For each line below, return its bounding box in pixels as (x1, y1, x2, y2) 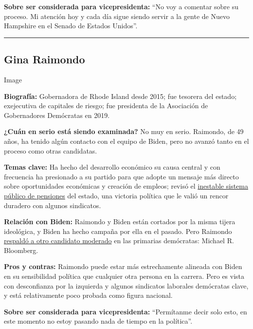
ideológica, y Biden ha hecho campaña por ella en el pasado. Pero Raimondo (4, 226, 232, 236)
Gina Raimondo (4, 52, 85, 67)
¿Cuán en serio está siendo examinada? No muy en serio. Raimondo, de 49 (4, 126, 244, 136)
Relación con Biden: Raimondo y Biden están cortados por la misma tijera (4, 216, 235, 227)
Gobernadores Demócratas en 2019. (4, 110, 110, 120)
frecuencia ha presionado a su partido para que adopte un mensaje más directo (4, 171, 239, 181)
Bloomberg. (4, 245, 38, 255)
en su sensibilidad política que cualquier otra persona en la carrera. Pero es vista (4, 271, 245, 281)
